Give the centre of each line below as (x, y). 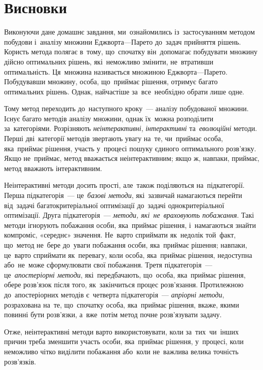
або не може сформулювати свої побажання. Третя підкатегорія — (108, 265)
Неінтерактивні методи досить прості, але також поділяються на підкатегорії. (124, 185)
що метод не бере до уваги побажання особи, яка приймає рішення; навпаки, (126, 245)
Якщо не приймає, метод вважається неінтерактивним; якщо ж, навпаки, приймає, (132, 158)
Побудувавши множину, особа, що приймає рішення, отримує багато (111, 81)
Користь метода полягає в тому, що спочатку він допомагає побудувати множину (131, 52)
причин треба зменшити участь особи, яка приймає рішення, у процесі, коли (124, 341)
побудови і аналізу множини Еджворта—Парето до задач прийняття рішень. (123, 41)
